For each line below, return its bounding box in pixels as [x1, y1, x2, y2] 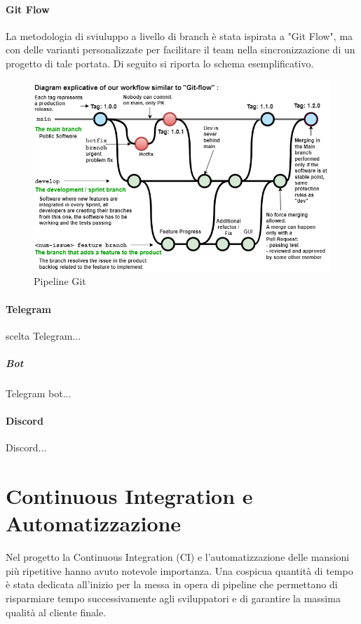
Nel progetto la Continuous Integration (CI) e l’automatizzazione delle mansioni [6, 550, 350, 564]
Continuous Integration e [6, 482, 253, 510]
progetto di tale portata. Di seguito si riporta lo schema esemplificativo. [6, 55, 314, 70]
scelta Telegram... [6, 328, 81, 343]
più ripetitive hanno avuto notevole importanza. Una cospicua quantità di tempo [6, 563, 353, 578]
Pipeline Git [34, 274, 86, 288]
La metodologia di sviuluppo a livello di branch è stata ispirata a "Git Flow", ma [6, 28, 353, 43]
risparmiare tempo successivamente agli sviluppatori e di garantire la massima [6, 591, 341, 606]
